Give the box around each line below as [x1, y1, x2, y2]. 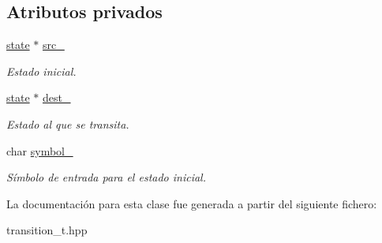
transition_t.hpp [6, 222, 88, 238]
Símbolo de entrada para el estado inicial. [6, 169, 206, 185]
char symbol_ [6, 142, 73, 159]
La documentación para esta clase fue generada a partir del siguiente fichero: [6, 195, 377, 211]
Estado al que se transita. [6, 115, 129, 132]
